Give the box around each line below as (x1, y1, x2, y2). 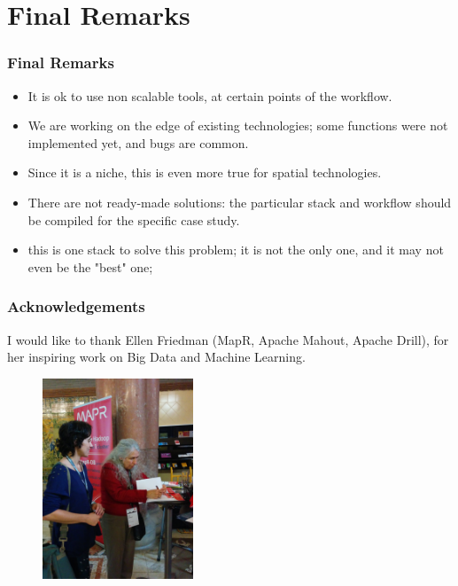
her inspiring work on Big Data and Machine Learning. (7, 348, 306, 366)
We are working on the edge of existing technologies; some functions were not (27, 116, 448, 135)
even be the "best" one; (27, 257, 153, 276)
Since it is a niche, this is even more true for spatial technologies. (27, 163, 382, 182)
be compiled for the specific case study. (27, 210, 240, 229)
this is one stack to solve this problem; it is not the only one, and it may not (27, 240, 444, 259)
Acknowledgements (7, 295, 145, 317)
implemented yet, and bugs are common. (27, 133, 249, 152)
